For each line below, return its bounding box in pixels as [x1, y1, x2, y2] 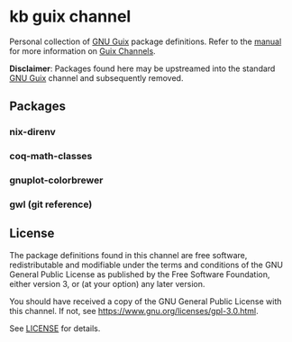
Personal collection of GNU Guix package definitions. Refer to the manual [9, 36, 282, 47]
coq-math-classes [9, 150, 93, 163]
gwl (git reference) [9, 198, 93, 211]
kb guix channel [9, 6, 132, 27]
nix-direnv [9, 126, 56, 139]
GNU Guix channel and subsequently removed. [9, 72, 184, 83]
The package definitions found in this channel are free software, [9, 249, 248, 260]
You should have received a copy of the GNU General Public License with [9, 295, 282, 307]
